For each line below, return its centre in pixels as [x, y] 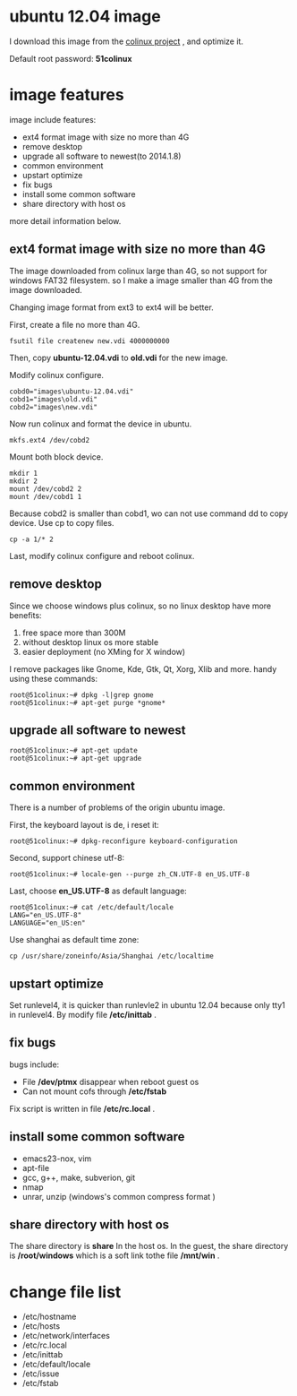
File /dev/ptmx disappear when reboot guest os [110, 1081]
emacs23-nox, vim [57, 1159]
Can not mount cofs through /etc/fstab [94, 1091]
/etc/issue [41, 1374]
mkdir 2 [24, 481]
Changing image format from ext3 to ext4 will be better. [112, 307]
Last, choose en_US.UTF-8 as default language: [98, 891]
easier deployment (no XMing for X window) [104, 651]
